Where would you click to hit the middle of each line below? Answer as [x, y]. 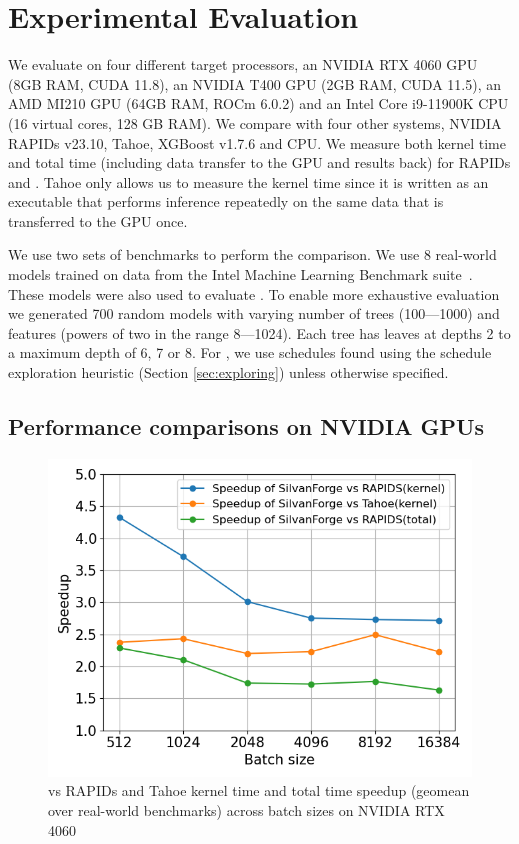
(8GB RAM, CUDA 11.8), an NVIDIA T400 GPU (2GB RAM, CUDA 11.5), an [254, 83]
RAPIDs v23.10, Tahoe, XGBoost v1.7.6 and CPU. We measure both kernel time [257, 142]
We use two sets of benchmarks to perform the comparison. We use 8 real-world [252, 254]
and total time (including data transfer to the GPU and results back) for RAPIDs [259, 162]
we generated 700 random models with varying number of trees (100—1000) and [254, 313]
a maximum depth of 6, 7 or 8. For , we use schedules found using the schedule [250, 352]
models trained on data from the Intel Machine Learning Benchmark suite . [240, 274]
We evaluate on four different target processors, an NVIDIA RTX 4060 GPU [243, 64]
